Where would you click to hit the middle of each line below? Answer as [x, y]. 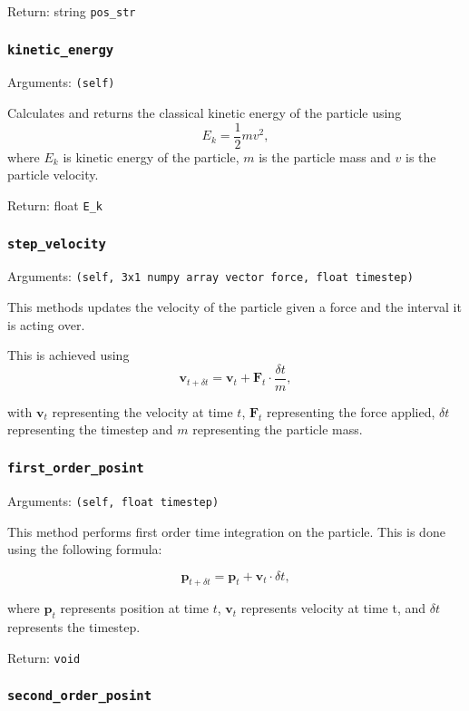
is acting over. [46, 324]
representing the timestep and [90, 429]
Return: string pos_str [72, 11]
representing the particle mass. [278, 429]
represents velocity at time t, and [333, 608]
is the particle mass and [325, 156]
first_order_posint [76, 468]
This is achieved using [68, 355]
